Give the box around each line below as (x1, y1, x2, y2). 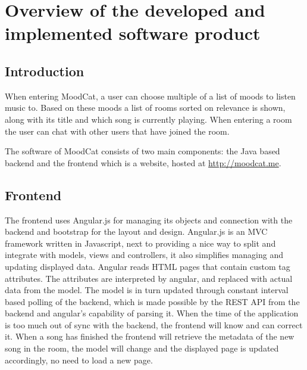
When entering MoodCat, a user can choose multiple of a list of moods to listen (5, 89, 296, 102)
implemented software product (5, 21, 261, 45)
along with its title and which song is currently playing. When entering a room (5, 113, 292, 125)
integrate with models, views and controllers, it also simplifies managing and (5, 248, 284, 261)
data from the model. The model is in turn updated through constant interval (5, 284, 289, 296)
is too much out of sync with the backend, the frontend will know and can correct (5, 318, 303, 331)
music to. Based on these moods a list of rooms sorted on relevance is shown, (5, 101, 286, 114)
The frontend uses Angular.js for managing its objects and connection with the (5, 213, 293, 226)
